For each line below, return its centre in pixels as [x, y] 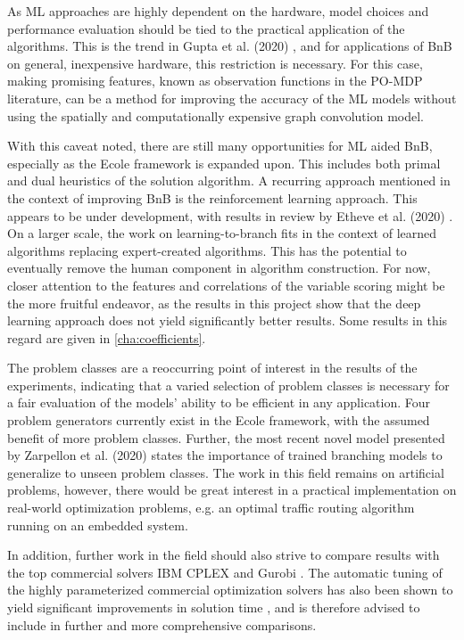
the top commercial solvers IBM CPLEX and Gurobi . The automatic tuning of [225, 572]
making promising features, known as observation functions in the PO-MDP [215, 81]
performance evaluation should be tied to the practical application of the [206, 28]
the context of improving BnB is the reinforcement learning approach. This [212, 197]
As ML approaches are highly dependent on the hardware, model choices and [218, 11]
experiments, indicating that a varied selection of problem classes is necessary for [228, 385]
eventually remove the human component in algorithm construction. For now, [219, 268]
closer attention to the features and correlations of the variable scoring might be [226, 285]
